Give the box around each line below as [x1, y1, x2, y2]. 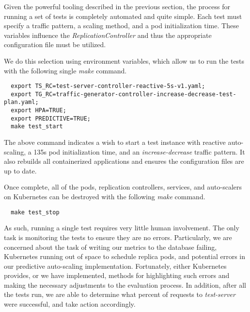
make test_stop [11, 208, 60, 216]
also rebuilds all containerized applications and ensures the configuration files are [4, 156, 244, 166]
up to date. [4, 165, 37, 175]
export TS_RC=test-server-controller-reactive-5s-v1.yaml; [11, 83, 205, 90]
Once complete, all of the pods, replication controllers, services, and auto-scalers [4, 182, 242, 192]
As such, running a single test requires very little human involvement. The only [4, 223, 239, 233]
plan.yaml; [4, 99, 39, 106]
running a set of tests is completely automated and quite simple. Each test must [4, 11, 242, 21]
